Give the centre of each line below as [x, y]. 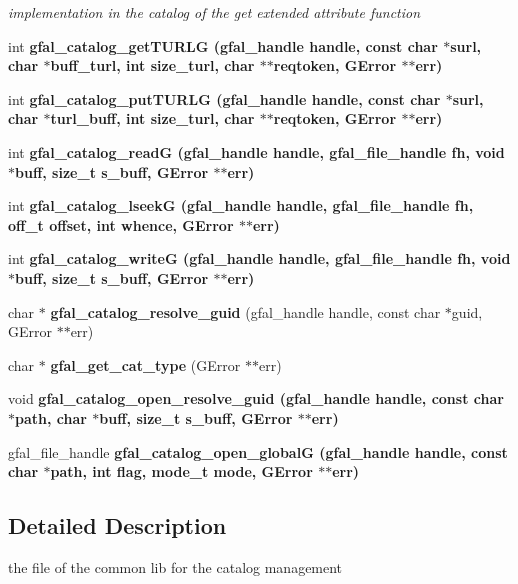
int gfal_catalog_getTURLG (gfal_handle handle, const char [223, 45]
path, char [51, 417]
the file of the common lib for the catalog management [175, 566]
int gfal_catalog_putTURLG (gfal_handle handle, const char [224, 98]
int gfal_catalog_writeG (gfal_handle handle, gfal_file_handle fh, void [259, 258]
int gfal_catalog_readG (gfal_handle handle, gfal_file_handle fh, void [256, 151]
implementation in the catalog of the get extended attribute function [214, 12]
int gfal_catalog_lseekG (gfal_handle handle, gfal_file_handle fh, [241, 205]
